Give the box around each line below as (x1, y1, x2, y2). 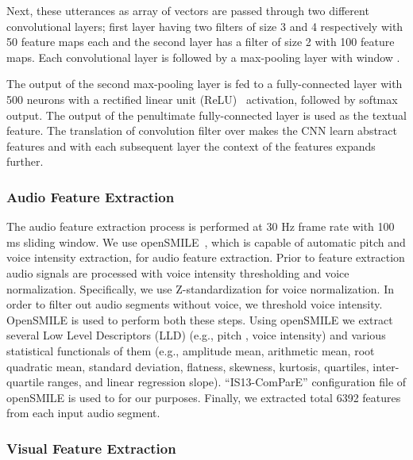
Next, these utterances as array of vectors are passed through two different (6, 2, 369, 18)
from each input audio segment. (6, 404, 160, 421)
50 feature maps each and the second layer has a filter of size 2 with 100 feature (6, 33, 395, 50)
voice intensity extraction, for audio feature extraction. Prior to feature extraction (6, 249, 405, 266)
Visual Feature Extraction (6, 438, 176, 458)
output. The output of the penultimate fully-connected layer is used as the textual (6, 106, 407, 123)
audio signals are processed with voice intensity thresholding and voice (6, 264, 349, 281)
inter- (372, 358, 399, 374)
